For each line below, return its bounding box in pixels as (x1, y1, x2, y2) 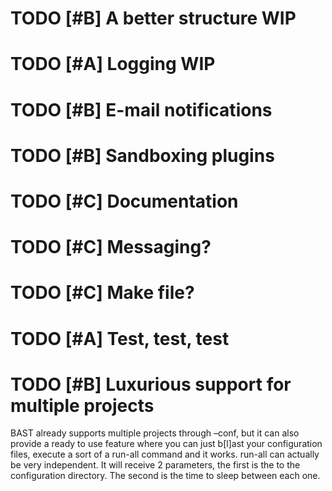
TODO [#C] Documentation (10, 190, 239, 212)
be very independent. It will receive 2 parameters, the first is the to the (10, 459, 301, 471)
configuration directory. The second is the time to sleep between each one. (10, 470, 321, 482)
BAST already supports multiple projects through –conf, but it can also (10, 427, 300, 439)
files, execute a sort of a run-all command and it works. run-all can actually (10, 448, 320, 461)
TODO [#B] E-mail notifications (10, 98, 273, 121)
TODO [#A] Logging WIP (10, 53, 216, 76)
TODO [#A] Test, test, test (10, 327, 230, 350)
